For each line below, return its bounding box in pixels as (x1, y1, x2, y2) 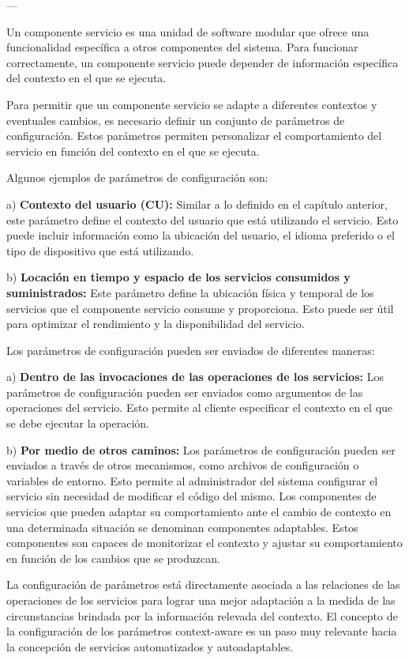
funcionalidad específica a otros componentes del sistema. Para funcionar (6, 39, 358, 55)
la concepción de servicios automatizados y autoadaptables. (6, 638, 294, 654)
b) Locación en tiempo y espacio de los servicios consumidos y (6, 269, 351, 285)
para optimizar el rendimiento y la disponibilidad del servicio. (6, 315, 305, 332)
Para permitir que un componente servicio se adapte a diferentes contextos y (6, 96, 377, 112)
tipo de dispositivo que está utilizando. (6, 242, 194, 258)
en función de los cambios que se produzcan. (6, 549, 220, 566)
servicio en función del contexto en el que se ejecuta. (6, 142, 260, 159)
